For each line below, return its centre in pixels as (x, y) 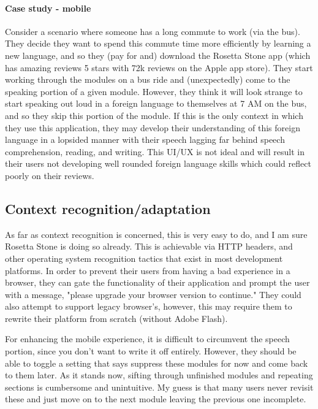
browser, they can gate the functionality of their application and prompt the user (157, 282)
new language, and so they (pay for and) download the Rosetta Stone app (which (158, 55)
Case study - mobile (48, 8)
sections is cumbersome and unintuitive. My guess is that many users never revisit (159, 387)
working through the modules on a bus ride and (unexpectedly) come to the (148, 79)
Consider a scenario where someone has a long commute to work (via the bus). (153, 31)
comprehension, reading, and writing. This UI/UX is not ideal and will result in (155, 151)
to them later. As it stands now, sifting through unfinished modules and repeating (159, 375)
